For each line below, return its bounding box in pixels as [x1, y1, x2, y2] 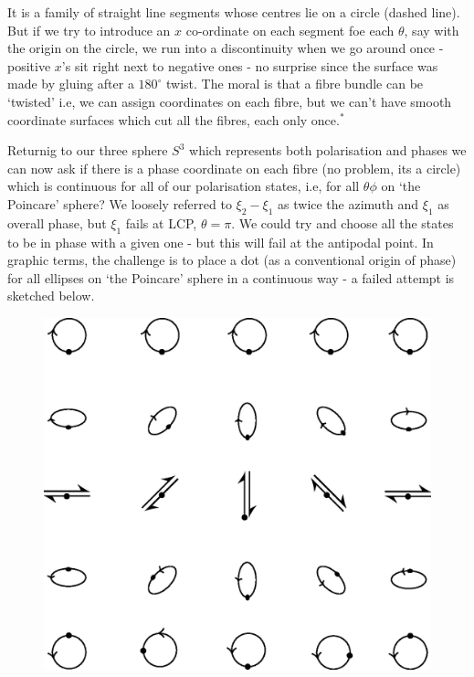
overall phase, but [7, 213, 107, 232]
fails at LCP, [125, 213, 197, 232]
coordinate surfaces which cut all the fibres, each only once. [7, 110, 340, 129]
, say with [404, 20, 459, 39]
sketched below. [7, 286, 95, 305]
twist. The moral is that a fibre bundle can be [166, 74, 424, 93]
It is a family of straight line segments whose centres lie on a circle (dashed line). [7, 3, 460, 21]
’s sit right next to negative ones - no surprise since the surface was [61, 56, 438, 75]
